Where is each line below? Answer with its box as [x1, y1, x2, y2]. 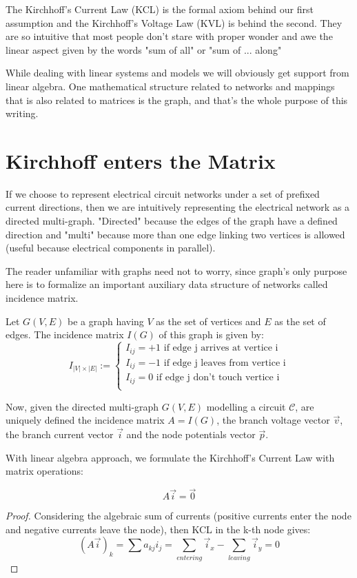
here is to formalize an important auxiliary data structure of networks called [6, 277, 328, 291]
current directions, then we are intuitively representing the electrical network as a [6, 200, 350, 214]
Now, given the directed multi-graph [6, 399, 159, 413]
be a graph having [67, 313, 144, 328]
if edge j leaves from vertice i [163, 358, 286, 368]
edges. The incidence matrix [6, 327, 124, 342]
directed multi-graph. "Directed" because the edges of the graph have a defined [6, 214, 338, 228]
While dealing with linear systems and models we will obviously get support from [6, 65, 349, 80]
